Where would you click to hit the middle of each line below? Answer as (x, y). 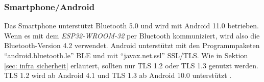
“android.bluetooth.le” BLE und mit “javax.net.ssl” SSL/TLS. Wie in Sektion (126, 55)
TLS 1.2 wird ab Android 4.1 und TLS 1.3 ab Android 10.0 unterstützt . (118, 75)
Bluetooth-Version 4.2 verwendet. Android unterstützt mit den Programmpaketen (132, 45)
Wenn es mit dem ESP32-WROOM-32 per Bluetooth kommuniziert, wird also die (132, 35)
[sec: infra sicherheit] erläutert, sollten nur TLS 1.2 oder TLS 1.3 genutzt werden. (131, 65)
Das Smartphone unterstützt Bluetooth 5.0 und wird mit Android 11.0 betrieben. (131, 26)
